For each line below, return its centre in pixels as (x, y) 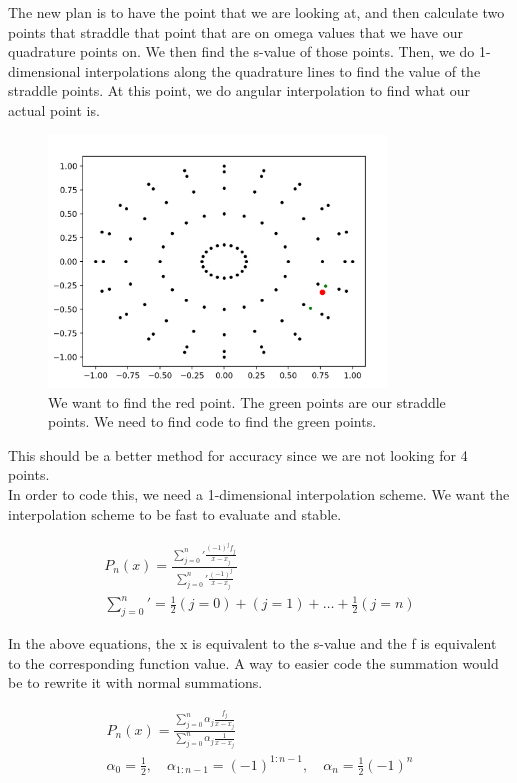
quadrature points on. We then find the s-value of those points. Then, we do (241, 51)
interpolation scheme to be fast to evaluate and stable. (175, 513)
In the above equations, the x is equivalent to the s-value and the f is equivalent (252, 642)
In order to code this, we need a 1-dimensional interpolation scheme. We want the (259, 493)
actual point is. (54, 109)
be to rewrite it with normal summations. (135, 682)
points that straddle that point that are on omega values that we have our (235, 31)
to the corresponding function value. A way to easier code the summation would (253, 662)
